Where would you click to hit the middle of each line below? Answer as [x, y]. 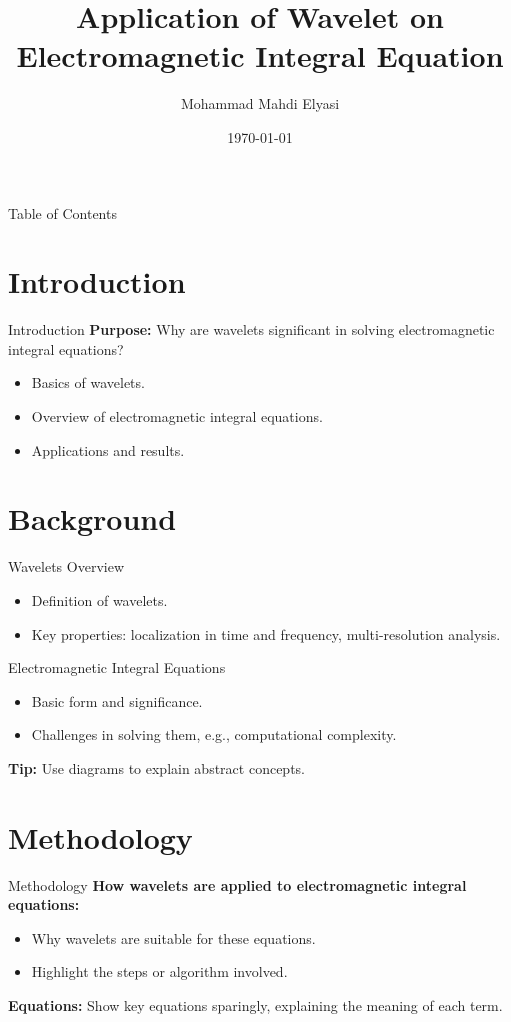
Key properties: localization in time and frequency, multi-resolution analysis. [266, 633]
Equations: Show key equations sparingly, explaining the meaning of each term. [255, 1004]
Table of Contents [62, 212]
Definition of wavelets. [99, 599]
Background [92, 518]
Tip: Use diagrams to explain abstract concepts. [156, 767]
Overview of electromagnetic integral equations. [177, 416]
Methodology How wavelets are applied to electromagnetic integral [237, 884]
